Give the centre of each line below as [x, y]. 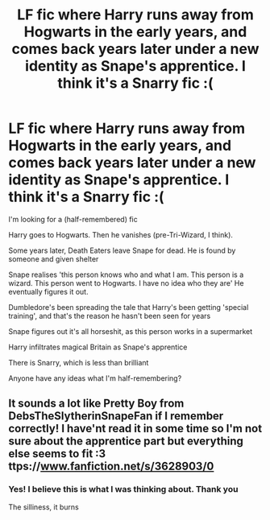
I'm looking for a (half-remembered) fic [73, 219]
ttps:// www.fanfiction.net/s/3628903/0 [111, 466]
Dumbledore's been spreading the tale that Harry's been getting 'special [129, 307]
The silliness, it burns [44, 507]
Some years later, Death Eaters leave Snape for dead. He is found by [122, 250]
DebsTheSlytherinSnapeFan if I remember [116, 416]
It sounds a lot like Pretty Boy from [96, 404]
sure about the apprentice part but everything [126, 442]
